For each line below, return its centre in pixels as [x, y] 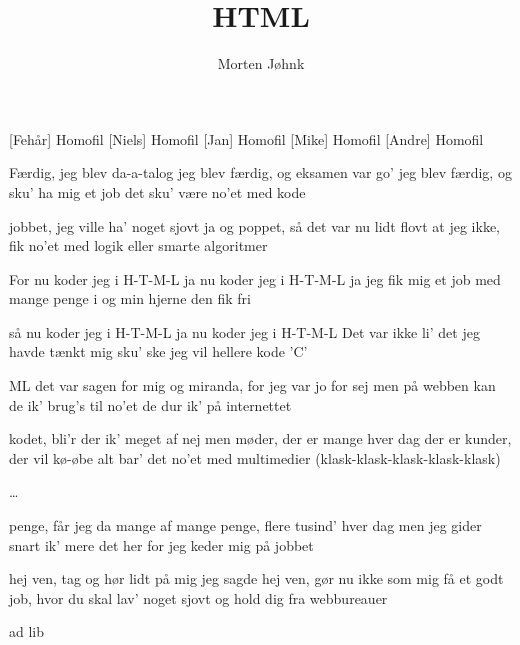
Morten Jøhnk [261, 63]
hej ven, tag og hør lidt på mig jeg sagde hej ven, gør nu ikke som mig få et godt [256, 578]
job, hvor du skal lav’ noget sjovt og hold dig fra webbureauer [198, 597]
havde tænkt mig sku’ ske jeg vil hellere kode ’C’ [158, 351]
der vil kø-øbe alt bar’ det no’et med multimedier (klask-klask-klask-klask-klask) [255, 457]
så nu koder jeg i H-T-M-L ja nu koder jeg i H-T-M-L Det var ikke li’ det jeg [244, 331]
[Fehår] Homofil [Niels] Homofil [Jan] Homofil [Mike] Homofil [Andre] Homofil [246, 138]
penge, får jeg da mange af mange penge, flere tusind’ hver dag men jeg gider [245, 525]
